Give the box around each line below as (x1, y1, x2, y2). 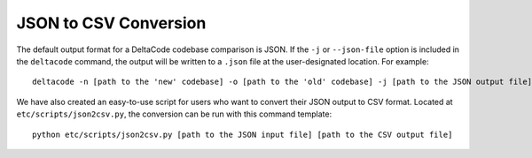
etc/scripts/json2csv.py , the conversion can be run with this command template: (16, 109, 332, 119)
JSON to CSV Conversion (16, 13, 207, 33)
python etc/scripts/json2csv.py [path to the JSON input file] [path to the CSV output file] (32, 129, 453, 139)
